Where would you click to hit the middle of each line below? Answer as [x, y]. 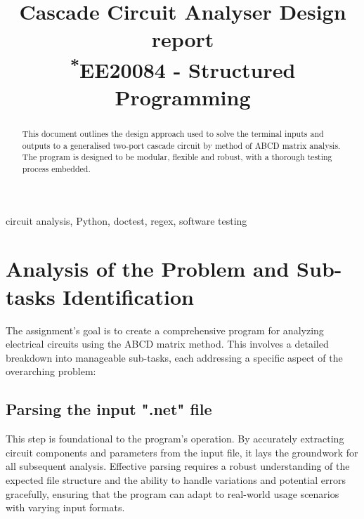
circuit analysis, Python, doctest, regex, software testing [126, 220]
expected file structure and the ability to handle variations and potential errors [176, 479]
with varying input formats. [65, 507]
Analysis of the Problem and [148, 269]
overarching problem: [51, 371]
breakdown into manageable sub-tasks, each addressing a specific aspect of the [174, 357]
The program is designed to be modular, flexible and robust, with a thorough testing [177, 157]
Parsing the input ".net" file [109, 409]
